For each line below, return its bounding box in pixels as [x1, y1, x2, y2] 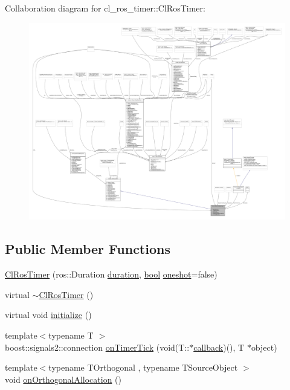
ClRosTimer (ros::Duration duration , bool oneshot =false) [5, 268, 217, 281]
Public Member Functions [5, 239, 170, 258]
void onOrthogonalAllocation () [5, 372, 121, 385]
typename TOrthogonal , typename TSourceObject [48, 361, 238, 374]
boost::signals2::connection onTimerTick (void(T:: [5, 340, 190, 353]
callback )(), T [193, 340, 245, 353]
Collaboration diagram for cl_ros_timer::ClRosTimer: [5, 2, 205, 14]
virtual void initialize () [5, 308, 92, 321]
